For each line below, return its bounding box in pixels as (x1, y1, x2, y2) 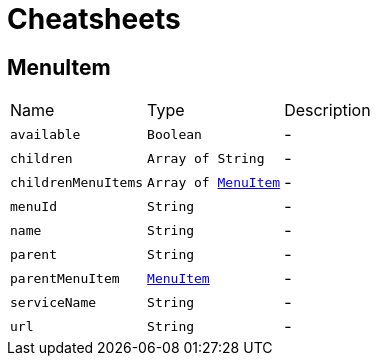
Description (284, 100, 371, 121)
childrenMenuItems (10, 174, 144, 190)
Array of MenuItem (147, 174, 281, 190)
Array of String (147, 150, 265, 166)
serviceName (10, 294, 97, 310)
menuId (10, 198, 57, 214)
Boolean (147, 126, 202, 142)
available (10, 126, 81, 142)
